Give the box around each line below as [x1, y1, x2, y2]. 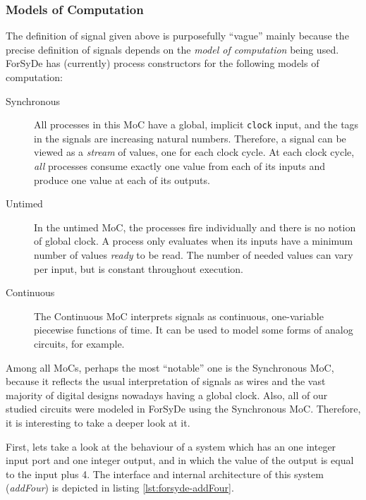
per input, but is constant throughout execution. [34, 261, 244, 276]
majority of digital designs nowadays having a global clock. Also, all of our [6, 387, 328, 402]
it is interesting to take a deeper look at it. [6, 415, 190, 429]
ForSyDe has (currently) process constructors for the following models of [6, 56, 319, 71]
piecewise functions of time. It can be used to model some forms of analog [34, 322, 353, 337]
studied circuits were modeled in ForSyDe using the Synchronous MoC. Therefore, [6, 401, 361, 416]
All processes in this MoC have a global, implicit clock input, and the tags [34, 117, 359, 132]
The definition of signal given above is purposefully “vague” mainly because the [6, 28, 349, 43]
